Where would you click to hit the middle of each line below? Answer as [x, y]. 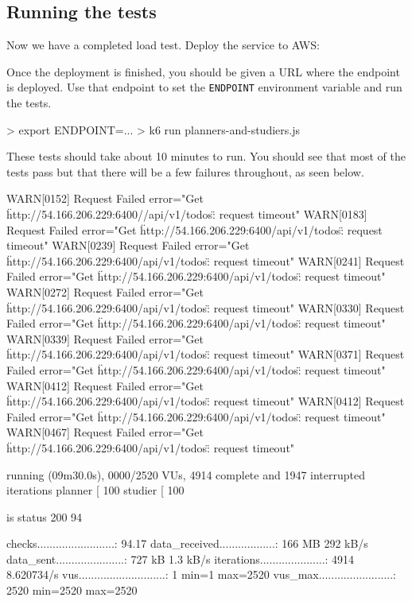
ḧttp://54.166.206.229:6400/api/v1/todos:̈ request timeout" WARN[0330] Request [206, 307]
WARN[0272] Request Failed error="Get [105, 291]
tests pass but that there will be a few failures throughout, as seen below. [185, 171]
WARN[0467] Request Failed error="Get [105, 432]
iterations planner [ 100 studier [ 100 [95, 490]
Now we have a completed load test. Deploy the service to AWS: [163, 45]
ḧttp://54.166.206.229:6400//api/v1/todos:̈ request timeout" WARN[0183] [187, 214]
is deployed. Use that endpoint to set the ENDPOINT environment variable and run [204, 87]
